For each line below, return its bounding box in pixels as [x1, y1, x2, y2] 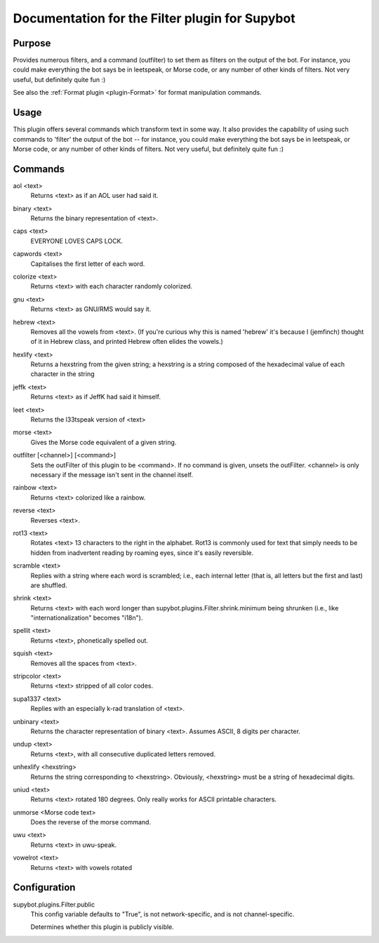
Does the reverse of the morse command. [30, 818, 151, 827]
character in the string [30, 370, 95, 378]
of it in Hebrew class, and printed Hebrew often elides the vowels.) [30, 337, 224, 346]
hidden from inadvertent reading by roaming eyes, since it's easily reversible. [30, 548, 254, 557]
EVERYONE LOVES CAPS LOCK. [30, 236, 123, 245]
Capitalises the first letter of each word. [30, 260, 145, 268]
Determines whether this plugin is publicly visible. [30, 923, 175, 931]
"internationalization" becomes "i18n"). [30, 614, 143, 622]
